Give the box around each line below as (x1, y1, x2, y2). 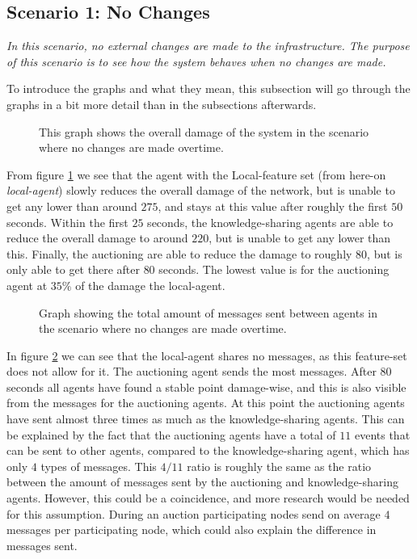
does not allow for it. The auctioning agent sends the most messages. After (6, 363, 377, 380)
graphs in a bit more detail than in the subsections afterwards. (6, 95, 317, 112)
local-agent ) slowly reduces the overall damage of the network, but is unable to (6, 182, 395, 199)
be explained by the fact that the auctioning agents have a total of (6, 426, 336, 443)
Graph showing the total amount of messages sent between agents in (39, 304, 377, 321)
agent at (6, 276, 48, 293)
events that (354, 426, 411, 443)
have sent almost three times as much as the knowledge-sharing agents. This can (6, 410, 405, 427)
